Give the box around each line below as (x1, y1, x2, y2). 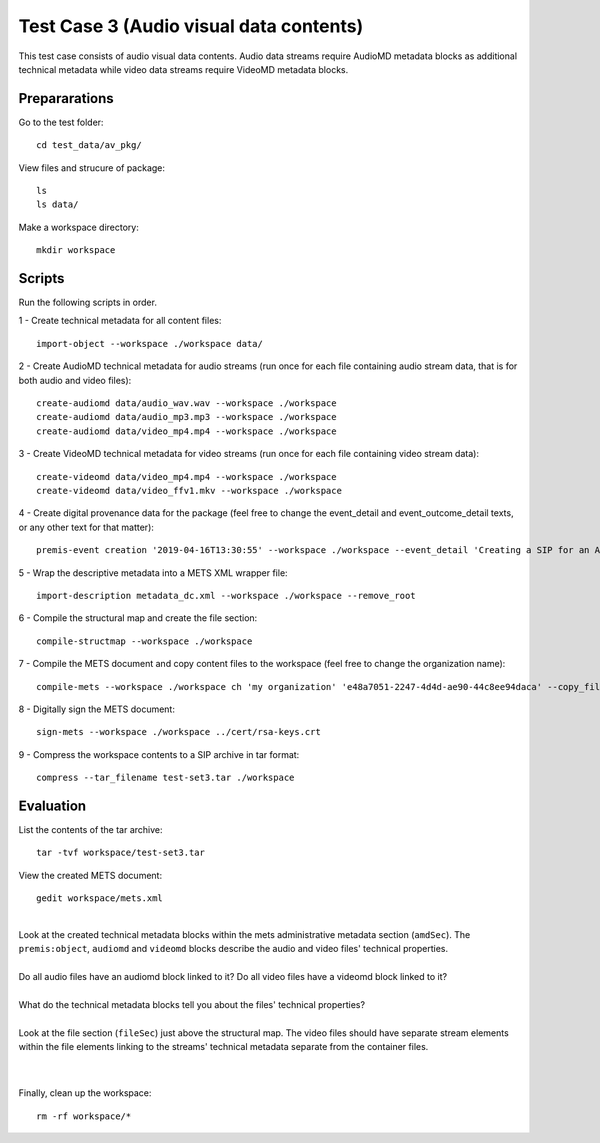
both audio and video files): (18, 374, 132, 386)
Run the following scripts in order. (18, 296, 157, 309)
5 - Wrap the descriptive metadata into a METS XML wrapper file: (18, 566, 289, 579)
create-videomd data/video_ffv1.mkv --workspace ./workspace (36, 485, 342, 496)
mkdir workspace (36, 245, 116, 256)
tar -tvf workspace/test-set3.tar (36, 847, 205, 859)
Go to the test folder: (18, 116, 104, 128)
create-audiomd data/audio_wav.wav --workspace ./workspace (36, 398, 337, 409)
